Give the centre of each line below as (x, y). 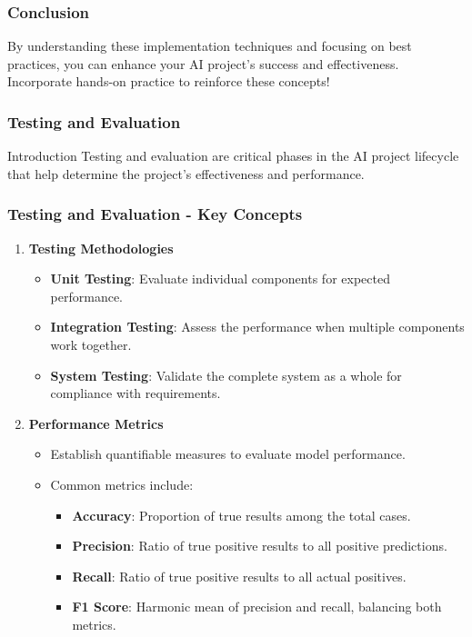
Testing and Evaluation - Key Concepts (155, 214)
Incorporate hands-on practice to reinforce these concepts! (169, 81)
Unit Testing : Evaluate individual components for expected (220, 279)
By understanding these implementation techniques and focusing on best (210, 46)
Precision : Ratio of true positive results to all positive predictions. (260, 546)
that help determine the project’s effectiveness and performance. (186, 173)
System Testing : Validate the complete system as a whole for (226, 375)
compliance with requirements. (136, 393)
